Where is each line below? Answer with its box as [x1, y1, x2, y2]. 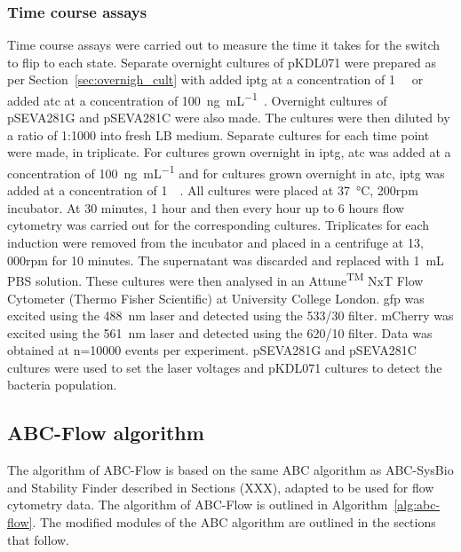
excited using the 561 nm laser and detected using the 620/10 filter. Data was [7, 323, 433, 342]
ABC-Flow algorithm [7, 419, 204, 446]
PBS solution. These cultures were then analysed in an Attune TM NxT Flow [7, 269, 424, 289]
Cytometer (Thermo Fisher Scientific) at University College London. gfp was [7, 288, 425, 307]
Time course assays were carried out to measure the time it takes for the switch [7, 35, 441, 54]
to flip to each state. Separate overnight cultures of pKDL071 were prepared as [7, 52, 437, 71]
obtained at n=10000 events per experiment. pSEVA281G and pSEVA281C [7, 341, 417, 359]
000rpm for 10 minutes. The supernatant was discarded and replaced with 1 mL [7, 250, 444, 269]
